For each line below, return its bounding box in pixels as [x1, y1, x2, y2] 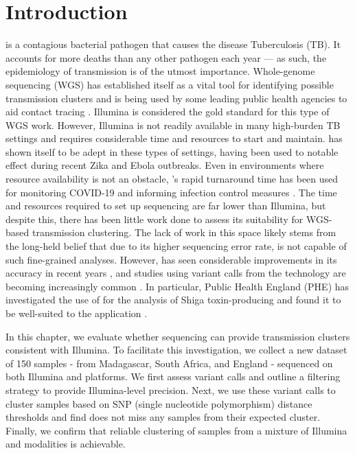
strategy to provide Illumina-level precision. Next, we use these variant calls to [5, 382, 336, 397]
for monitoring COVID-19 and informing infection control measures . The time [5, 185, 337, 199]
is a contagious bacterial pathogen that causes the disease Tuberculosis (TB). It [5, 37, 341, 51]
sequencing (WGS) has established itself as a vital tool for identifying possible [5, 77, 334, 91]
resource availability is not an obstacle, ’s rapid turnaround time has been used [5, 172, 339, 186]
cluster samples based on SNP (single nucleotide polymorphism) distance [5, 396, 312, 410]
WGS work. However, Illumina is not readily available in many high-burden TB [5, 117, 341, 132]
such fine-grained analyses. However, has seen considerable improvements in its [5, 252, 337, 266]
